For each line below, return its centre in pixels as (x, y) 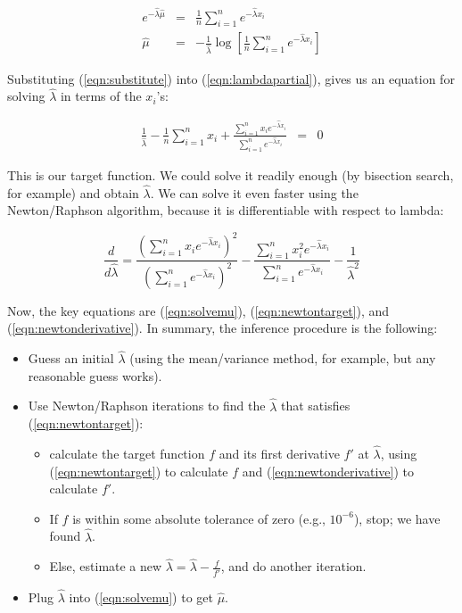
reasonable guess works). (95, 375)
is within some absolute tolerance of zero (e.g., (199, 518)
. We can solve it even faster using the (254, 192)
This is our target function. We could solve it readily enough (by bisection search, (231, 174)
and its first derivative (279, 454)
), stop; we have (397, 518)
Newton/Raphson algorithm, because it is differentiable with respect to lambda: (226, 210)
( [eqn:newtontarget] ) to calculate (139, 471)
